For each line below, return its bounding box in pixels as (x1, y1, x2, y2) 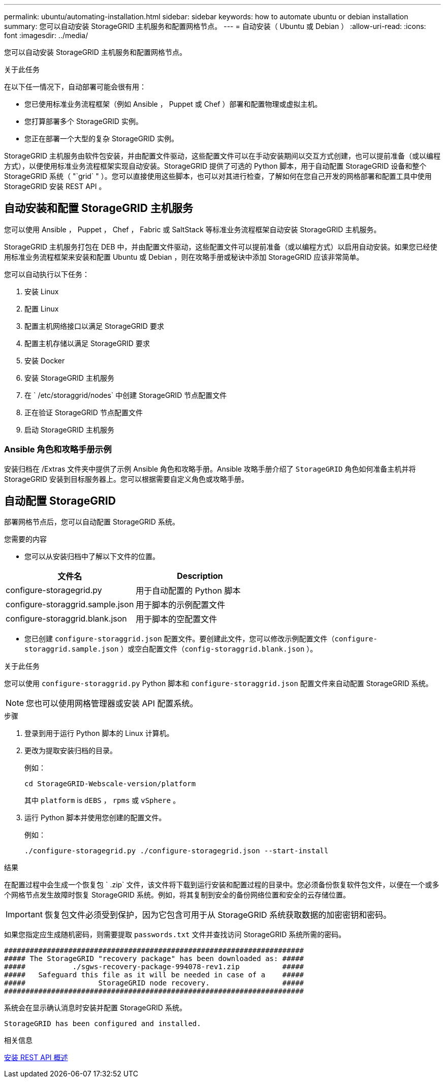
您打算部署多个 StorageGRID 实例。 (24, 117, 143, 126)
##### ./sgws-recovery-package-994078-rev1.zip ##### (4, 963, 304, 971)
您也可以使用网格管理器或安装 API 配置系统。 (26, 698, 198, 709)
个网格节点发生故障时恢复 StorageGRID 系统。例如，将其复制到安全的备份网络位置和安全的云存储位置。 (4, 890, 350, 900)
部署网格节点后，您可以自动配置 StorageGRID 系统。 (4, 517, 179, 527)
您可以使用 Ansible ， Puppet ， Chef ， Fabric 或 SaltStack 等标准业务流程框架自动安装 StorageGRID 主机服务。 (4, 225, 381, 234)
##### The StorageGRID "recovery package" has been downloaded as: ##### (4, 954, 304, 963)
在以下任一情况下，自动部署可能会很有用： (4, 82, 146, 91)
